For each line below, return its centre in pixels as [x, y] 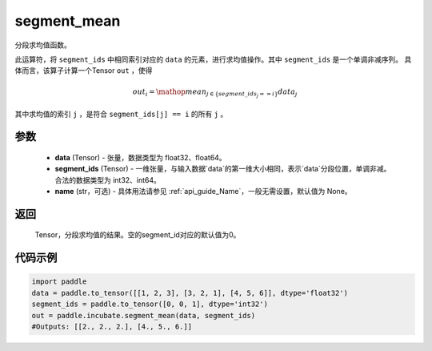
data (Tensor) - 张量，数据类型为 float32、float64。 [141, 157]
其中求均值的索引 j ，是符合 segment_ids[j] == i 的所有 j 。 [121, 114]
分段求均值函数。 [43, 45]
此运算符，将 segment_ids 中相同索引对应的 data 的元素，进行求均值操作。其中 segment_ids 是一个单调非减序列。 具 [213, 59]
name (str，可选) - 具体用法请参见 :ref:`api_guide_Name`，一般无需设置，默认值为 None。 [203, 192]
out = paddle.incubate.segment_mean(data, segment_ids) [144, 315]
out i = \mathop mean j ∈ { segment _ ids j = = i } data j [215, 93]
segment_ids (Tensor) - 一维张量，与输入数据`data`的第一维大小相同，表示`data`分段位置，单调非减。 [223, 169]
